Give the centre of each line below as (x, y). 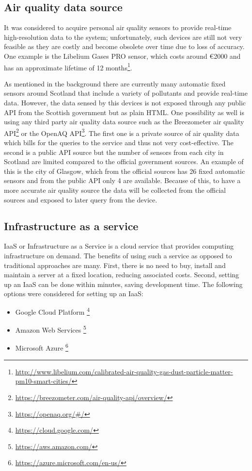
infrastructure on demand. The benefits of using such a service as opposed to (118, 255)
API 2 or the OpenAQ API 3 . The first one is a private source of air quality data (122, 132)
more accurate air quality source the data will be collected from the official (115, 190)
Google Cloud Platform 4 (52, 311)
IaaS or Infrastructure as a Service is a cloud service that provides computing (119, 246)
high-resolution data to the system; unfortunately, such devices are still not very (123, 37)
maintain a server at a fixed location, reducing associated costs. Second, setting (122, 275)
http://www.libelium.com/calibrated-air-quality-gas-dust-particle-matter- (124, 371)
